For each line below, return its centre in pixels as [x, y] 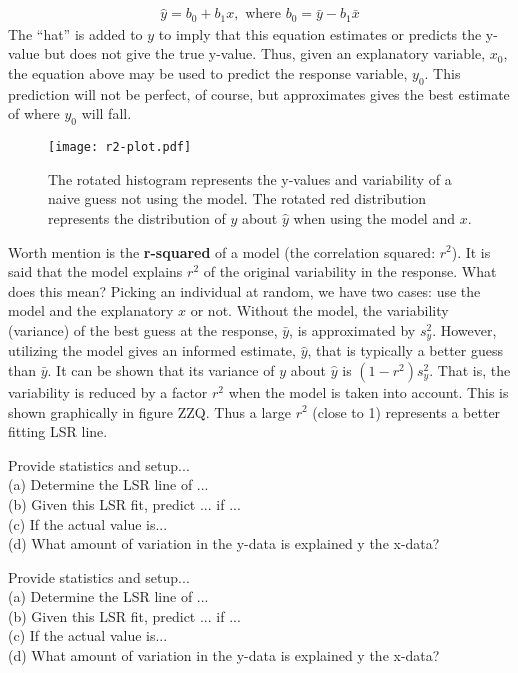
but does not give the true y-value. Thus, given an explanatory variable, [265, 53]
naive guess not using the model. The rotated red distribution [237, 198]
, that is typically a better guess [405, 350]
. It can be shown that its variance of [161, 369]
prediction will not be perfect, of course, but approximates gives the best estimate [259, 93]
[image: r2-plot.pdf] [120, 147]
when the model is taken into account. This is [368, 391]
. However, [464, 329]
